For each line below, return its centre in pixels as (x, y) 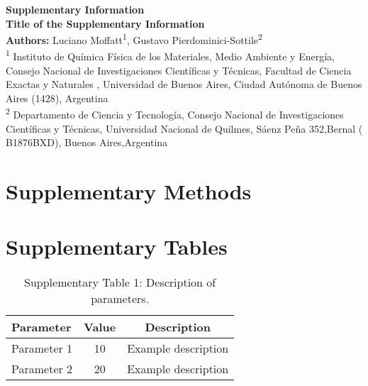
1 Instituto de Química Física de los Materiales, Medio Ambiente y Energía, (170, 55)
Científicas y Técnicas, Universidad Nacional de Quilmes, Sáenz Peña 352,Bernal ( (184, 128)
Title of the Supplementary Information (105, 23)
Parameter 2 (42, 369)
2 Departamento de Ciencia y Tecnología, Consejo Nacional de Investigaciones (175, 114)
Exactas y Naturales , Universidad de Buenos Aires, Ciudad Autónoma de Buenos (184, 84)
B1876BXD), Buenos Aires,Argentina (87, 142)
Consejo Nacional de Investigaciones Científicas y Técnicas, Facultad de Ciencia (179, 70)
